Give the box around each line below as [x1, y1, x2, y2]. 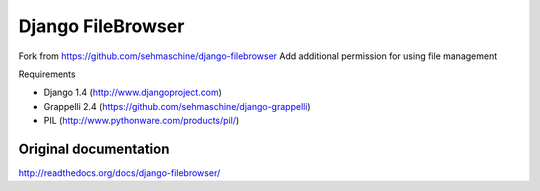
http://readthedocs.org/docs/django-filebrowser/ [18, 167, 221, 179]
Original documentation [18, 140, 170, 157]
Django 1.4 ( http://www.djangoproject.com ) [43, 86, 222, 99]
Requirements [18, 68, 76, 80]
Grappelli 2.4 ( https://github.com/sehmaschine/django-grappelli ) [43, 100, 311, 112]
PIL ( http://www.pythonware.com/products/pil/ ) [43, 115, 240, 127]
